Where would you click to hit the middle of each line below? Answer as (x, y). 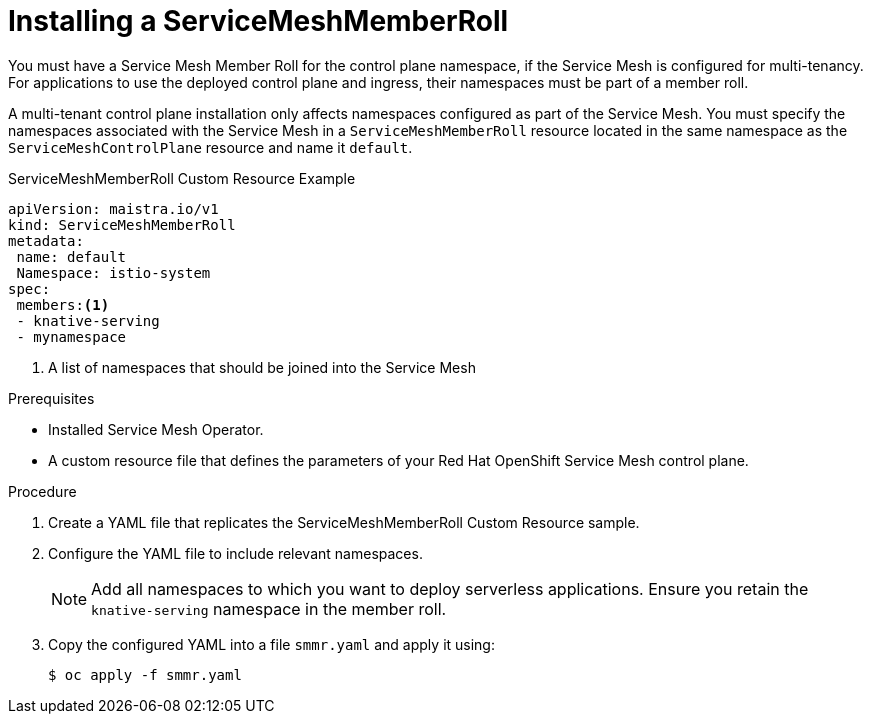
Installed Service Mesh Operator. (156, 429)
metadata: (46, 240)
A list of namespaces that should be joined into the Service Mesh (262, 367)
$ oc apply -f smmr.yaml (145, 674)
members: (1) (63, 304)
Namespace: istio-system (113, 272)
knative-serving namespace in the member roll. (269, 608)
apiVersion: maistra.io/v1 (113, 208)
